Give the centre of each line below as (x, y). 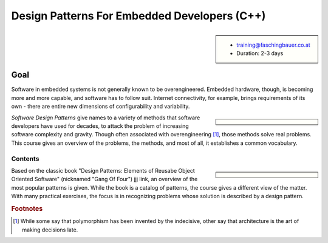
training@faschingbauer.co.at (274, 45)
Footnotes (27, 208)
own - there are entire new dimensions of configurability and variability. (101, 107)
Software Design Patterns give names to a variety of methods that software (106, 118)
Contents (25, 159)
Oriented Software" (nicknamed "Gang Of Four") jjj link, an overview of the (104, 179)
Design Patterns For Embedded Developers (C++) (138, 16)
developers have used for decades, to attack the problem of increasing (100, 126)
